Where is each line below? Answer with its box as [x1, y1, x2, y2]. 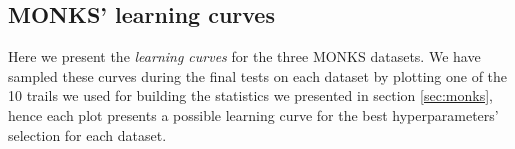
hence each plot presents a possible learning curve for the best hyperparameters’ [8, 104, 499, 125]
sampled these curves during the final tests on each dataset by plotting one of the [8, 65, 508, 86]
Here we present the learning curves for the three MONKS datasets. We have [8, 46, 481, 67]
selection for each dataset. [8, 124, 167, 145]
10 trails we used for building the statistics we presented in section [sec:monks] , [8, 85, 493, 106]
